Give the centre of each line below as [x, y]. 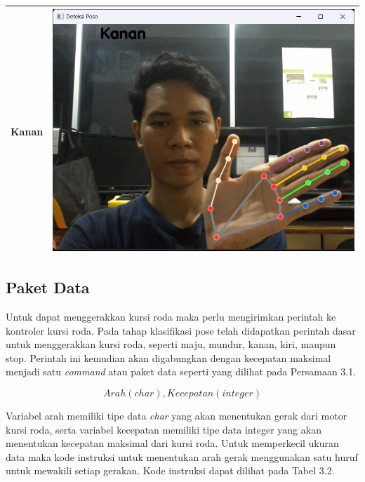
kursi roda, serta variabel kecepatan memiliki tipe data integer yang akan [164, 429]
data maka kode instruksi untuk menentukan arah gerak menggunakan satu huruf [182, 456]
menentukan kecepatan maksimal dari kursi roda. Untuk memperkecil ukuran [172, 443]
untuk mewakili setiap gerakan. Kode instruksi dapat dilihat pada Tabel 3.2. [170, 470]
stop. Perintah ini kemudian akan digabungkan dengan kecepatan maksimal [168, 357]
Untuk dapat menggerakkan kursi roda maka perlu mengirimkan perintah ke [171, 316]
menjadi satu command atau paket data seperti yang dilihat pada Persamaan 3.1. [181, 371]
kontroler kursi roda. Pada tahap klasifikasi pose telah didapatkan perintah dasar [181, 330]
